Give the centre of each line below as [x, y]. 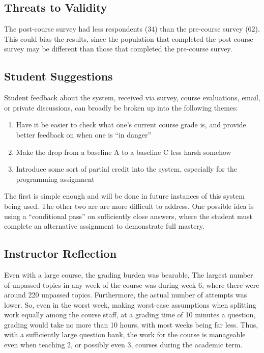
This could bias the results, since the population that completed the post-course [129, 38]
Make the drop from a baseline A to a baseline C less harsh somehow [124, 152]
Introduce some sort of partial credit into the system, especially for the [126, 169]
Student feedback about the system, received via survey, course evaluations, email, [132, 98]
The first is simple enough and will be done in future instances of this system [124, 196]
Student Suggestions [58, 76]
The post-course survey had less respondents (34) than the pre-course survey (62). [132, 29]
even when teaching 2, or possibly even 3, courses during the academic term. [123, 345]
